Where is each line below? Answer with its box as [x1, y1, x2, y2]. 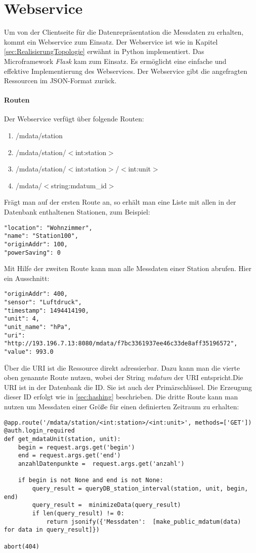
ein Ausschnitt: [4, 273, 49, 283]
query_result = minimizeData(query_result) [32, 501, 181, 509]
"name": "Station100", [4, 232, 79, 240]
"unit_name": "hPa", [4, 324, 72, 331]
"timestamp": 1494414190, [4, 307, 89, 314]
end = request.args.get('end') [18, 452, 121, 459]
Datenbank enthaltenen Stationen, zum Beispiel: [4, 207, 150, 217]
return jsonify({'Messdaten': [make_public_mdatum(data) [46, 518, 241, 525]
